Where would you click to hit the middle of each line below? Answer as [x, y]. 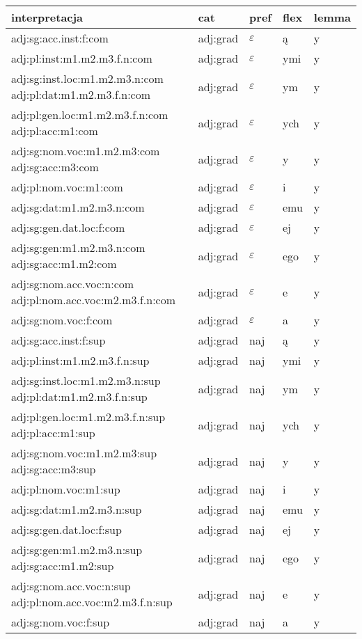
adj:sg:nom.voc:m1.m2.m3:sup [84, 453]
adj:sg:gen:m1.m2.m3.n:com [78, 247]
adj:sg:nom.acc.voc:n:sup [71, 586]
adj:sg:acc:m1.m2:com [64, 263]
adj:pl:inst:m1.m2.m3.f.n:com [82, 58]
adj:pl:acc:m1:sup [53, 433]
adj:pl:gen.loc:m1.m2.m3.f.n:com [90, 115]
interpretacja [47, 17]
